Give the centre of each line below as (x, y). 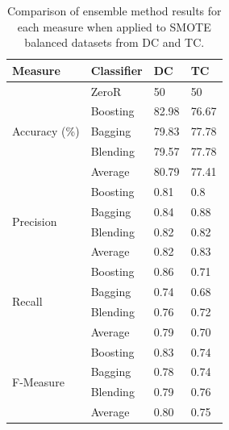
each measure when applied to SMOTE (114, 26)
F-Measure (38, 381)
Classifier (117, 70)
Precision (35, 221)
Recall (27, 301)
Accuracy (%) (46, 131)
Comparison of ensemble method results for (114, 10)
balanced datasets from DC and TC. (114, 42)
